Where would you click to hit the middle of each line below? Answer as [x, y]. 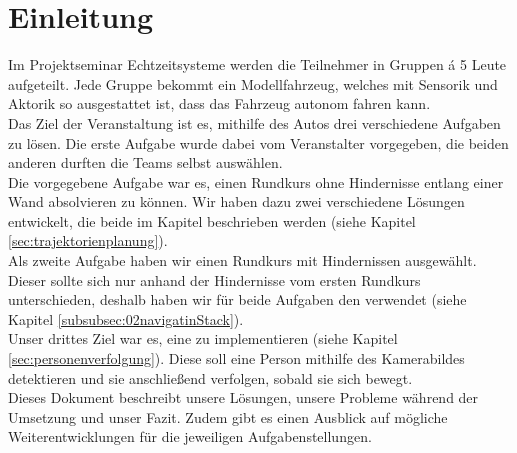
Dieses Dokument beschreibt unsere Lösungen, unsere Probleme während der [243, 397]
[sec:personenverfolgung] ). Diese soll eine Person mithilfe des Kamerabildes [236, 358]
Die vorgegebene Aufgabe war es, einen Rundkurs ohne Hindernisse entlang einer [256, 181]
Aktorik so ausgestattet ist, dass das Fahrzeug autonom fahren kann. [219, 103]
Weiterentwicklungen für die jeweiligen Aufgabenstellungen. [190, 436]
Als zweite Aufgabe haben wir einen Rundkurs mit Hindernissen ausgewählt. [242, 260]
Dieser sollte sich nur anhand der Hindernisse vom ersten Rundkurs [214, 279]
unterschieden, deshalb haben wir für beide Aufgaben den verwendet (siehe [237, 299]
